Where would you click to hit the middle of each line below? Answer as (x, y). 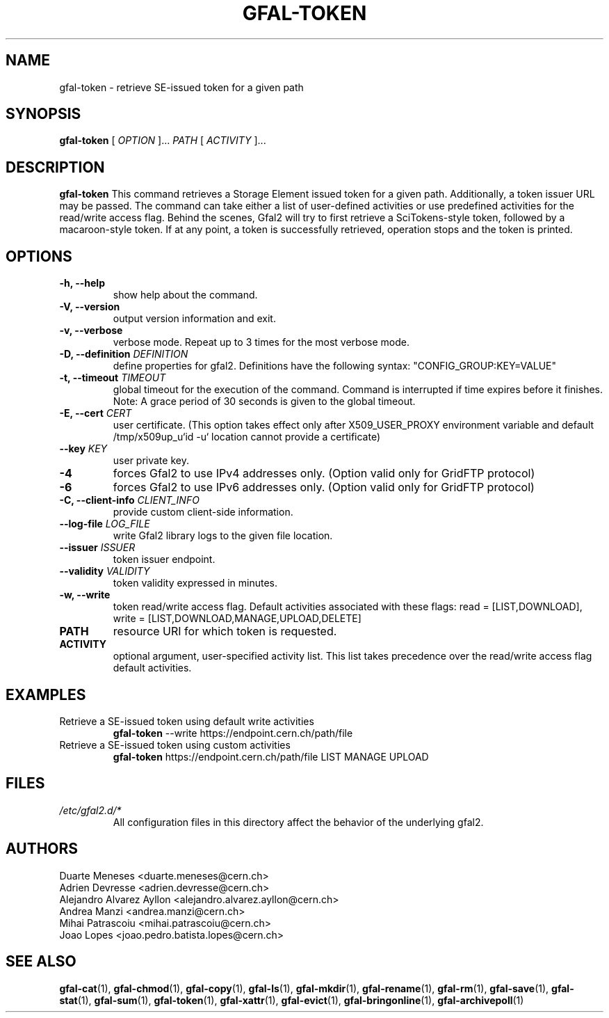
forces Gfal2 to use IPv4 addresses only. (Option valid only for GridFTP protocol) (324, 474)
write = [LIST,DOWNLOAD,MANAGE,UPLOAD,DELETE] (237, 619)
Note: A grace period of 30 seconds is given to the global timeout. (264, 401)
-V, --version (90, 307)
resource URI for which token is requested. (225, 631)
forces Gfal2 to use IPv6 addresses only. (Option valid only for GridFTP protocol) (324, 487)
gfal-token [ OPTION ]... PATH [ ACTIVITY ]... (163, 141)
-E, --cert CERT (96, 413)
